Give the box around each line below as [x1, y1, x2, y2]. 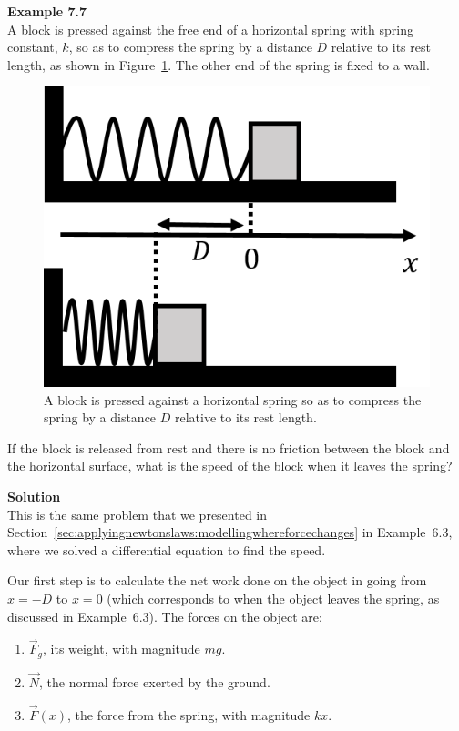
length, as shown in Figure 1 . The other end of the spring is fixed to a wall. [7, 55, 430, 74]
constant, [7, 37, 58, 56]
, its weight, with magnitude [43, 639, 200, 658]
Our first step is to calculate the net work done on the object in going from [7, 571, 427, 590]
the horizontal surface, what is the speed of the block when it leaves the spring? [7, 456, 453, 475]
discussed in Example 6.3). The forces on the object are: [7, 606, 322, 625]
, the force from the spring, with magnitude [67, 705, 311, 724]
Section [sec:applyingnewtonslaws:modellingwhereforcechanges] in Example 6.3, [7, 523, 453, 542]
